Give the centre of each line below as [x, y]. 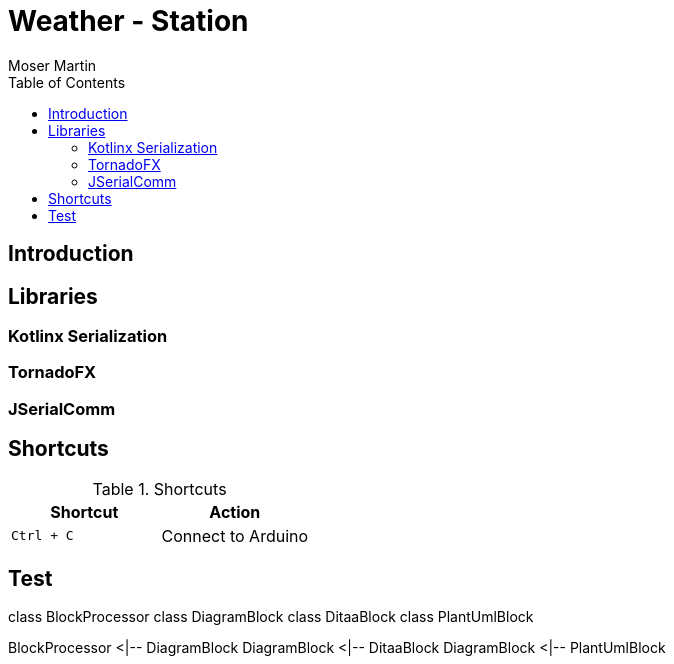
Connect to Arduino [235, 535]
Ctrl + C [42, 536]
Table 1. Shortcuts [159, 488]
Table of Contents [67, 82]
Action [235, 511]
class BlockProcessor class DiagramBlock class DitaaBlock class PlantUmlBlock [271, 617]
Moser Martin [52, 65]
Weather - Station [128, 21]
